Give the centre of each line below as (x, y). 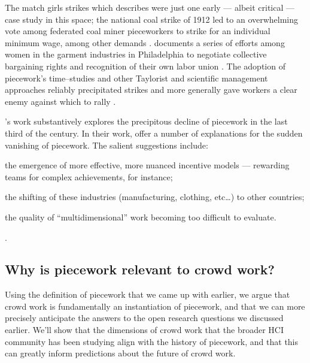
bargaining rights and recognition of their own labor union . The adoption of (145, 66)
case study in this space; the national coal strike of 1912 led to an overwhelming (152, 19)
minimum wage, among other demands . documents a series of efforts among (145, 42)
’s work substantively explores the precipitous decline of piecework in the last (146, 121)
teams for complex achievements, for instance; (89, 176)
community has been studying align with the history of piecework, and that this (152, 341)
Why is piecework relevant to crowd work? (140, 269)
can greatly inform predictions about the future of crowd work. (120, 353)
